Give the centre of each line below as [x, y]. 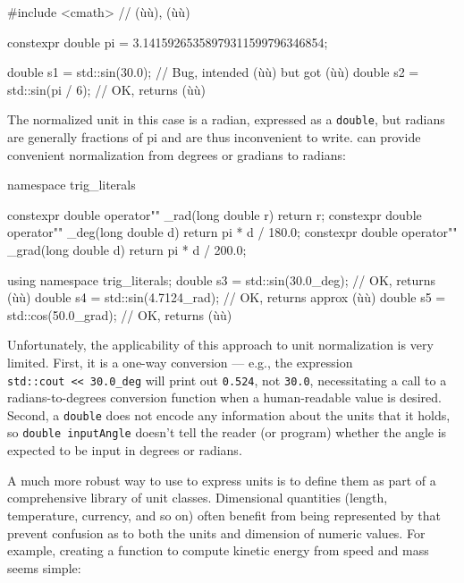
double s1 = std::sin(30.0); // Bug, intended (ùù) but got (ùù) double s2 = [213, 72]
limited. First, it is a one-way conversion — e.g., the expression [180, 362]
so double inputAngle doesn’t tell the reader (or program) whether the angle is [227, 432]
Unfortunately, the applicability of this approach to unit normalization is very [220, 345]
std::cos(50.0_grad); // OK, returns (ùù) [120, 314]
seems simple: [44, 567]
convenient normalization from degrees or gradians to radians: [177, 154]
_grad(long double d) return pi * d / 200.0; [127, 249]
